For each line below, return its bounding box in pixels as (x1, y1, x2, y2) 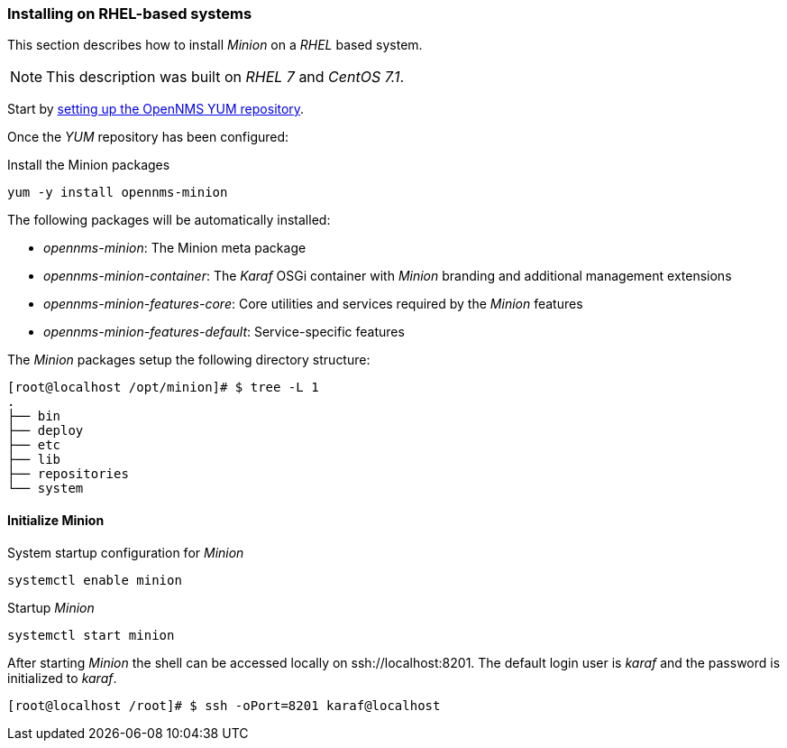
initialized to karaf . (7, 670, 117, 686)
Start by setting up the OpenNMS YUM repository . (7, 101, 305, 117)
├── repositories (7, 466, 129, 482)
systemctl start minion (7, 627, 175, 642)
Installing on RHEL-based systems (7, 5, 252, 23)
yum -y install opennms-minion (7, 185, 228, 200)
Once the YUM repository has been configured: (7, 129, 289, 145)
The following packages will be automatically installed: (7, 212, 331, 228)
